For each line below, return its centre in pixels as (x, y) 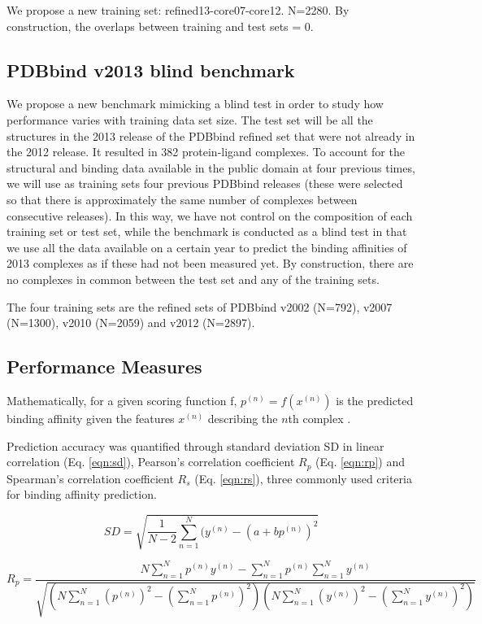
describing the (243, 418)
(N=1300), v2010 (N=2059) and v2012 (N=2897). (131, 323)
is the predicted (375, 400)
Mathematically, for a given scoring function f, (122, 400)
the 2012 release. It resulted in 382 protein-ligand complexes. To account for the (206, 152)
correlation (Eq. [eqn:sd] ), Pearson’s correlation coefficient (151, 462)
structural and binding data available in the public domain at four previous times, (211, 167)
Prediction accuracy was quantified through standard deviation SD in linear (195, 445)
